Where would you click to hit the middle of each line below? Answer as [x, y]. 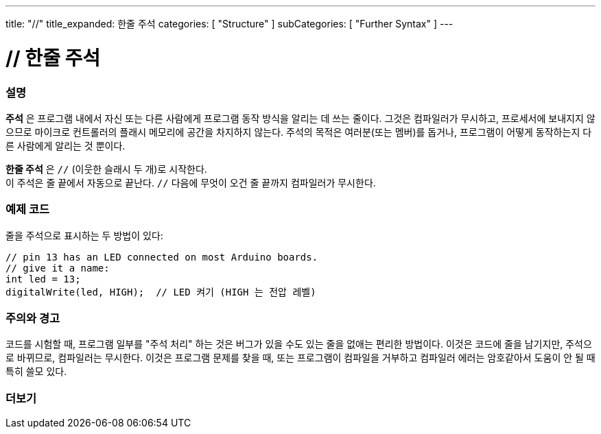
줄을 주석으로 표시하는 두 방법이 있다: [84, 235]
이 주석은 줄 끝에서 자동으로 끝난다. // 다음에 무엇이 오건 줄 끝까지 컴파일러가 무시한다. [191, 182]
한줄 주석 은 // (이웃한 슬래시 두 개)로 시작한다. [106, 169]
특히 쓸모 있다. [36, 372]
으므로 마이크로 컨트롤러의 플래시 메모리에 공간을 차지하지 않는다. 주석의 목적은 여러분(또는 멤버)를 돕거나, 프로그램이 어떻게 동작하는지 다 [299, 132]
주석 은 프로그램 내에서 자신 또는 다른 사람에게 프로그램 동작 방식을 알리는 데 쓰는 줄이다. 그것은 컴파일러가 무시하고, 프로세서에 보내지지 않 [300, 118]
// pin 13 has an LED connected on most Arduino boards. [162, 257]
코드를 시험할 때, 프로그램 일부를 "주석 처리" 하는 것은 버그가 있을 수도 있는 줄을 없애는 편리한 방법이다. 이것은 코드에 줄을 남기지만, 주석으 [299, 344]
